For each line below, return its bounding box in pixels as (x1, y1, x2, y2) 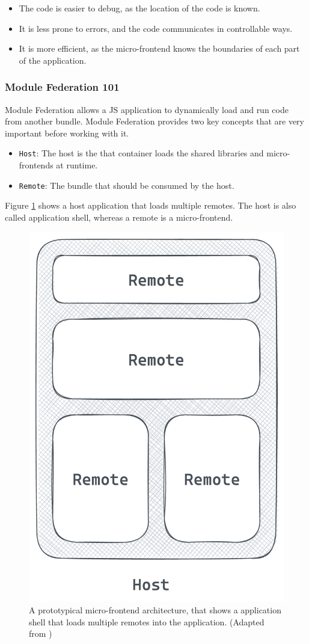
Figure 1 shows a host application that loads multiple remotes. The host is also (5, 199, 296, 212)
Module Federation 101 (5, 79, 120, 94)
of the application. (19, 54, 87, 66)
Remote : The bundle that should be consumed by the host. (19, 179, 234, 191)
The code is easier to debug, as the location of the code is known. (19, 2, 260, 14)
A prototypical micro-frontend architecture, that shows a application (29, 604, 281, 616)
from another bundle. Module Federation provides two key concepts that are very (5, 115, 304, 127)
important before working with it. (5, 126, 129, 139)
